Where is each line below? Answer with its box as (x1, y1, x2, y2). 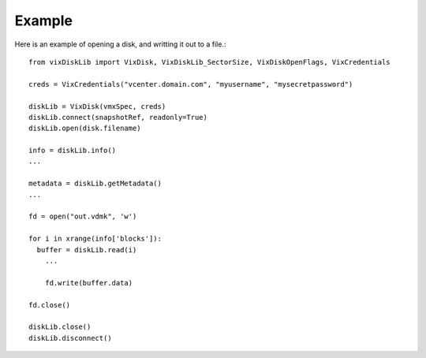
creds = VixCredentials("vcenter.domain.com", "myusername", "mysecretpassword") (28, 80, 353, 88)
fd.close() (28, 300, 71, 309)
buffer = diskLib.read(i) (36, 245, 137, 254)
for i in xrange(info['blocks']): (28, 234, 162, 244)
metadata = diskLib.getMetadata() (28, 179, 162, 188)
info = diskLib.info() (28, 146, 117, 155)
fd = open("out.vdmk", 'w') (28, 212, 137, 221)
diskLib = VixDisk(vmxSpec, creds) (28, 102, 166, 110)
